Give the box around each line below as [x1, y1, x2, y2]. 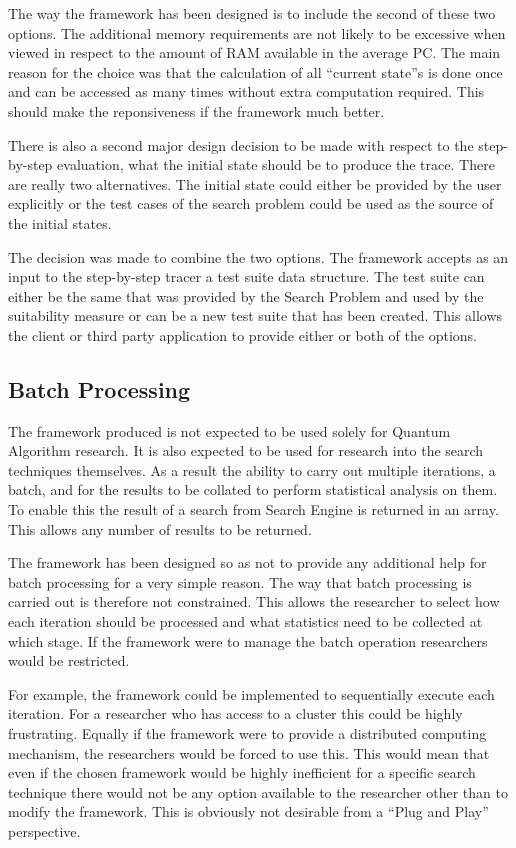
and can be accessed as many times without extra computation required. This [8, 81, 485, 102]
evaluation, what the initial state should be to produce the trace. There [57, 154, 495, 175]
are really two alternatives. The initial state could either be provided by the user [8, 173, 502, 194]
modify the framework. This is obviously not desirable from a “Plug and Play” [8, 801, 489, 822]
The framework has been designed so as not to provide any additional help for [8, 552, 487, 573]
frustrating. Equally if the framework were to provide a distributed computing [8, 723, 487, 744]
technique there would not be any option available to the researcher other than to [8, 781, 508, 802]
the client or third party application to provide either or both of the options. [8, 324, 477, 345]
